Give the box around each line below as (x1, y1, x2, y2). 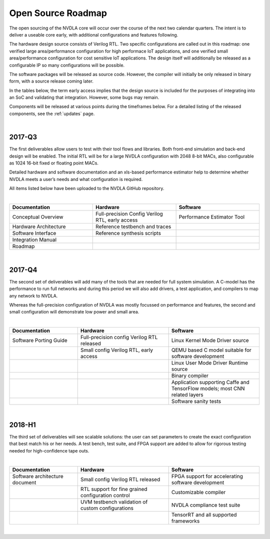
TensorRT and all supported (171, 511, 237, 518)
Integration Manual (12, 236, 57, 243)
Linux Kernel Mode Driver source (171, 337, 249, 344)
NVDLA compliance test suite (171, 501, 240, 508)
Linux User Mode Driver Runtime (171, 359, 248, 366)
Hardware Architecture (12, 223, 66, 230)
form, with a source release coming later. (9, 78, 93, 84)
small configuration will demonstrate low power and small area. (9, 309, 139, 315)
